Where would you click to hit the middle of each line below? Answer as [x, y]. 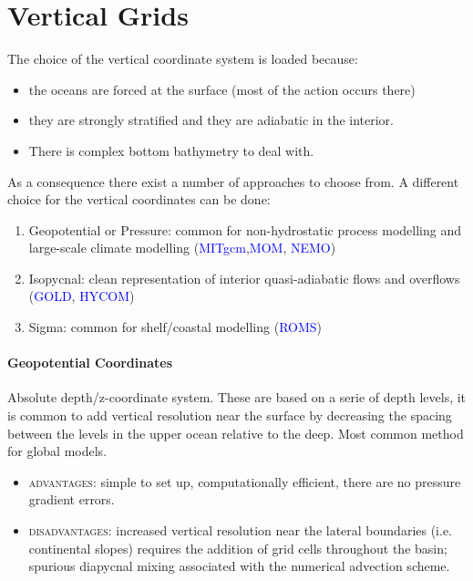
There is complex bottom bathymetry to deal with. [171, 150]
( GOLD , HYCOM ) [82, 296]
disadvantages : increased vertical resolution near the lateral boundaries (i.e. [240, 530]
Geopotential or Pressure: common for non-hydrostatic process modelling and [245, 229]
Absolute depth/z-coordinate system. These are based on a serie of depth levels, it [237, 397]
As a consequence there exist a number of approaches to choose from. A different [233, 181]
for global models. [57, 451]
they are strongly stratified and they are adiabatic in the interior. [211, 120]
